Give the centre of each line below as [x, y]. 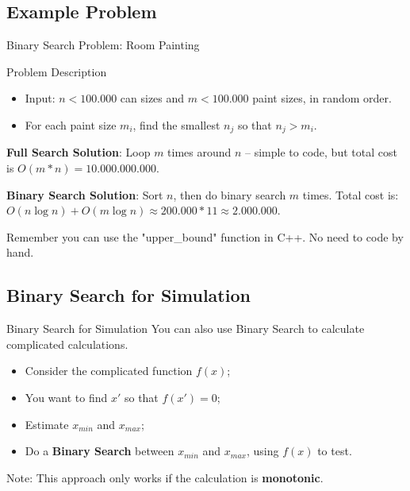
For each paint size [71, 124]
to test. [335, 451]
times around [199, 152]
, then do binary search [230, 194]
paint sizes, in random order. [322, 98]
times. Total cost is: [351, 194]
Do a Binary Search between [100, 451]
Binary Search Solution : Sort [85, 194]
